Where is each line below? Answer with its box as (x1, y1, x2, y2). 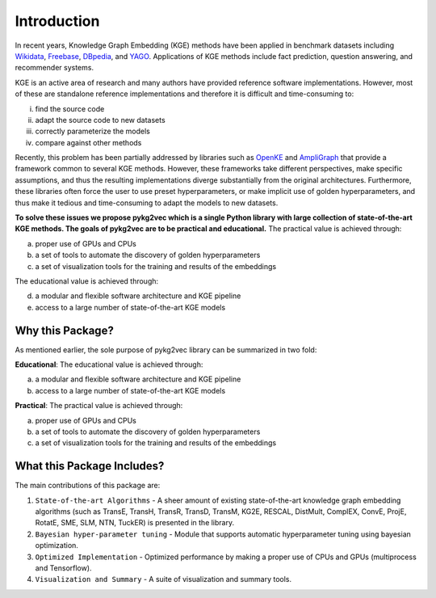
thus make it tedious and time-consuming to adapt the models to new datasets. (15, 198, 279, 208)
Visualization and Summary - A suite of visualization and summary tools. (35, 575, 292, 584)
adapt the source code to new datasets (35, 115, 166, 124)
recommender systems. (15, 63, 94, 73)
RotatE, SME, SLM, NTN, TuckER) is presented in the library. (35, 518, 234, 528)
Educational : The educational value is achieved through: (15, 360, 203, 369)
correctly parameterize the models (35, 126, 151, 137)
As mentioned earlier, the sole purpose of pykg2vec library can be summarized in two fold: (15, 344, 317, 355)
